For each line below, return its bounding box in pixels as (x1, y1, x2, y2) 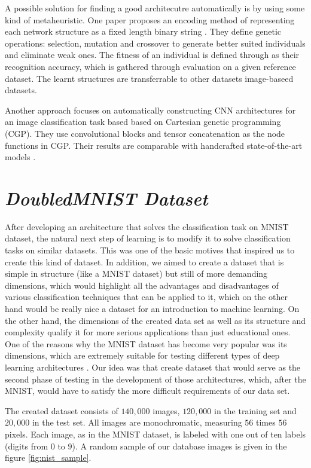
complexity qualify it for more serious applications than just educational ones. (5, 326, 291, 338)
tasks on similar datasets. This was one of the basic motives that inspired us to (5, 244, 295, 256)
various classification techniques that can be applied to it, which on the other (5, 290, 288, 303)
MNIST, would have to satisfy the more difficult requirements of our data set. (5, 384, 290, 397)
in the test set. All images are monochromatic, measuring (32, 416, 242, 429)
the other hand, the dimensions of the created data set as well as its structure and (5, 314, 306, 326)
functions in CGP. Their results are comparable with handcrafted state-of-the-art (5, 139, 303, 151)
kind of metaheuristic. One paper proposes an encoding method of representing (5, 13, 295, 26)
